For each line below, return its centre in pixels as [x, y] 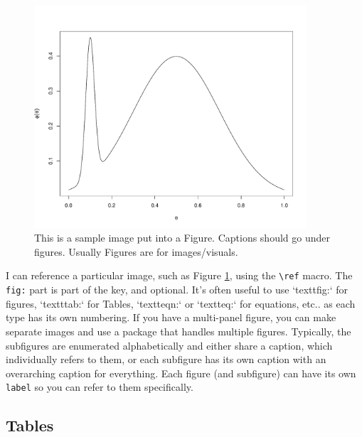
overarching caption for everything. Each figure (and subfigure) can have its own [181, 373]
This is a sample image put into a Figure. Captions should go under [182, 238]
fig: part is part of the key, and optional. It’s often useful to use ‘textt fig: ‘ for [177, 290]
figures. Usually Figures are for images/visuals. [136, 251]
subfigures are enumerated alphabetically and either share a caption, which [169, 345]
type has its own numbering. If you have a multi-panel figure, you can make [171, 317]
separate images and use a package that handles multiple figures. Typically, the [179, 331]
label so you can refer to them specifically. [100, 387]
